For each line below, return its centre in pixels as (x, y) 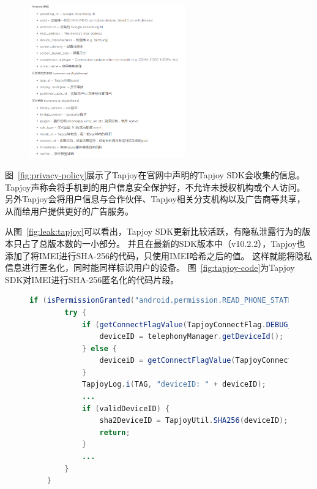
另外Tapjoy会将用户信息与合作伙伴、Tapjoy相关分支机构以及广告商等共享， (155, 199)
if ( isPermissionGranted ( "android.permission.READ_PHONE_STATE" (163, 301)
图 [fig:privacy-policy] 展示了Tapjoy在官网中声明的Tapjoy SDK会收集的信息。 (155, 174)
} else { (99, 348)
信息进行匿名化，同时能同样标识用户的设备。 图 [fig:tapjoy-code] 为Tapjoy (150, 267)
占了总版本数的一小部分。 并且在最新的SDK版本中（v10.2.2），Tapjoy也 (163, 243)
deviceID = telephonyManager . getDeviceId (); (192, 337)
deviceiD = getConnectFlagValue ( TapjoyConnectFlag (205, 361)
